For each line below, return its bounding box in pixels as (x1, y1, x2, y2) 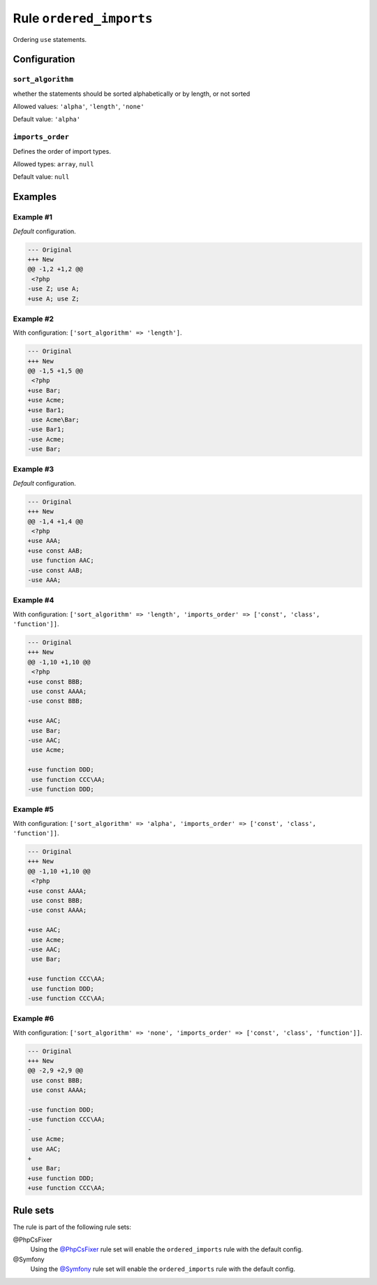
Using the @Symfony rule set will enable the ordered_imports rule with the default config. (30, 1265, 296, 1273)
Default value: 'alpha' (13, 115, 80, 124)
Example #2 (13, 314, 54, 324)
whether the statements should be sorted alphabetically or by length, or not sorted (13, 89, 251, 98)
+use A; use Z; (27, 294, 80, 303)
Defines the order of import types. (13, 147, 111, 155)
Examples (13, 191, 57, 203)
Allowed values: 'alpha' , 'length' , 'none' (13, 102, 145, 111)
